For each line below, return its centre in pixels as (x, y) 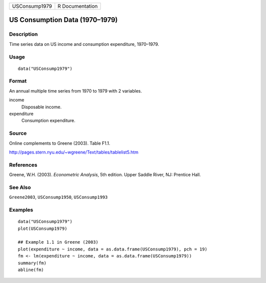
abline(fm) (31, 270)
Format (18, 81)
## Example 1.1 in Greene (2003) (58, 242)
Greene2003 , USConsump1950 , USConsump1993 (58, 197)
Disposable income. (41, 107)
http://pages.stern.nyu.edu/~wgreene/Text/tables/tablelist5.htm (74, 152)
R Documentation (78, 6)
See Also (20, 187)
